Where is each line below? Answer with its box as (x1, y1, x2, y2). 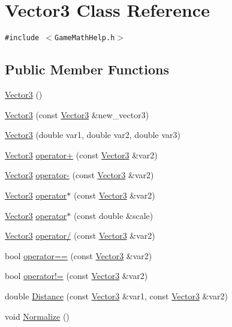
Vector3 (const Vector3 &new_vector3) (5, 108, 149, 121)
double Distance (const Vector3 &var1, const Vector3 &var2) (5, 289, 228, 302)
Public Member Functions (5, 60, 169, 79)
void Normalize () (5, 310, 70, 322)
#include (5, 34, 40, 43)
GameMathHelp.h (55, 34, 115, 43)
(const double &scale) (73, 209, 153, 221)
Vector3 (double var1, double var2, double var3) (5, 128, 181, 141)
